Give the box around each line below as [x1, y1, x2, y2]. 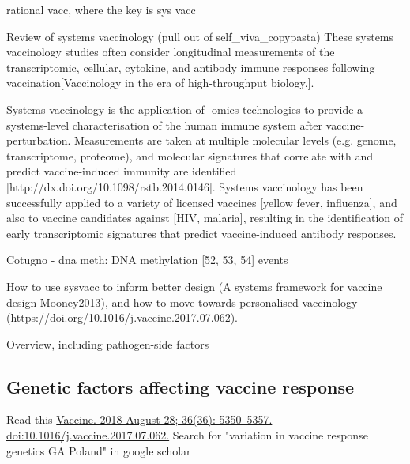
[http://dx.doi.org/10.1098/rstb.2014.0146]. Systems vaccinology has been [6, 178, 363, 194]
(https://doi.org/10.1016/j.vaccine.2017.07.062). [6, 309, 238, 326]
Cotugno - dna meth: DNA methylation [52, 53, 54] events [6, 251, 288, 268]
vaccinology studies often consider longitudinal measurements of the [6, 43, 335, 60]
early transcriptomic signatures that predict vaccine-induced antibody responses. [6, 224, 397, 241]
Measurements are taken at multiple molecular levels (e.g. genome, [74, 132, 397, 149]
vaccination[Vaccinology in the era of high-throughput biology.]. [6, 74, 314, 91]
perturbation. [6, 132, 71, 149]
